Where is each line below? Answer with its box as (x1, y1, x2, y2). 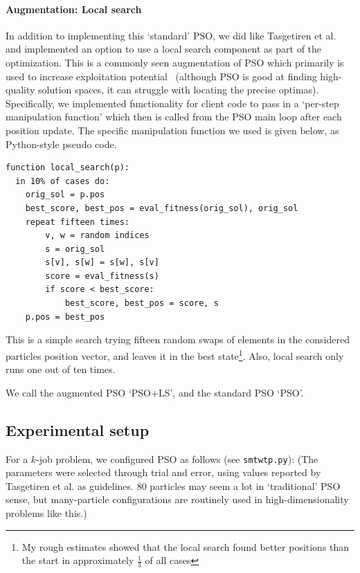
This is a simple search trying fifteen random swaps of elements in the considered (6, 332, 350, 347)
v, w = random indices (45, 230, 150, 241)
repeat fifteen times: (25, 217, 129, 227)
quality (6, 82, 35, 97)
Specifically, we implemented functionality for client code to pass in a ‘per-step (6, 95, 339, 110)
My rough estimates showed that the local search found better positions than (21, 539, 350, 554)
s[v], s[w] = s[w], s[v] (45, 257, 159, 268)
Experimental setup (6, 419, 150, 440)
